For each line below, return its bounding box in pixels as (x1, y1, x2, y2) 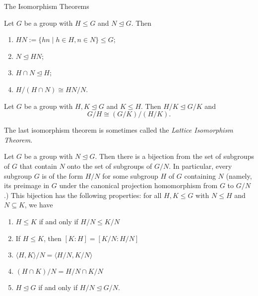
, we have (24, 199, 53, 210)
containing (184, 170, 216, 181)
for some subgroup (102, 170, 158, 181)
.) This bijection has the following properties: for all (4, 190, 162, 200)
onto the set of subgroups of (67, 160, 152, 171)
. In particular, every (169, 160, 232, 171)
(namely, (226, 170, 252, 181)
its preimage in (4, 180, 50, 191)
